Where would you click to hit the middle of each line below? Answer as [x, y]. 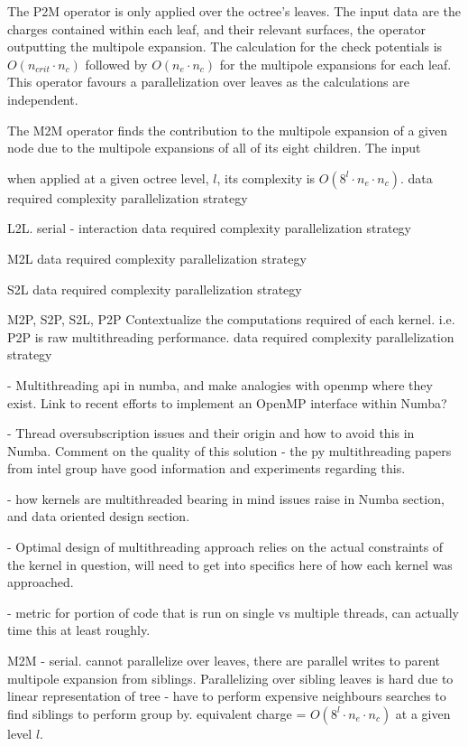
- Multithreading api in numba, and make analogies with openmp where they [220, 384]
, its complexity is [266, 177]
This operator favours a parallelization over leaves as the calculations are [208, 82]
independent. [43, 99]
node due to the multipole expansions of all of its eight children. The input [214, 148]
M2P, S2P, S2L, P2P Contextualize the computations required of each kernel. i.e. [231, 319]
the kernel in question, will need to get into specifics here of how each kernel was [230, 564]
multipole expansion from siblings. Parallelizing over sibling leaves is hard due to [230, 678]
